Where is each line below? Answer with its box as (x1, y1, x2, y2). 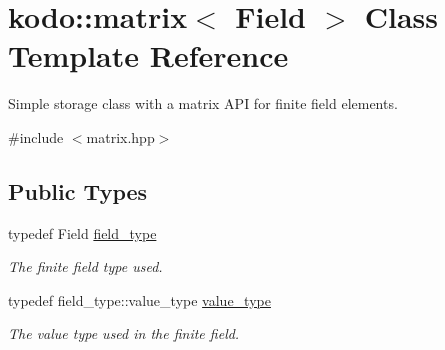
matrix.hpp (86, 126, 155, 147)
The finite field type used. (8, 256, 163, 277)
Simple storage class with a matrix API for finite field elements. (8, 93, 398, 114)
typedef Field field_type (8, 222, 157, 243)
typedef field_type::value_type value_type (8, 289, 271, 310)
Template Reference (8, 35, 289, 76)
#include (8, 126, 64, 147)
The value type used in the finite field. (8, 323, 240, 344)
